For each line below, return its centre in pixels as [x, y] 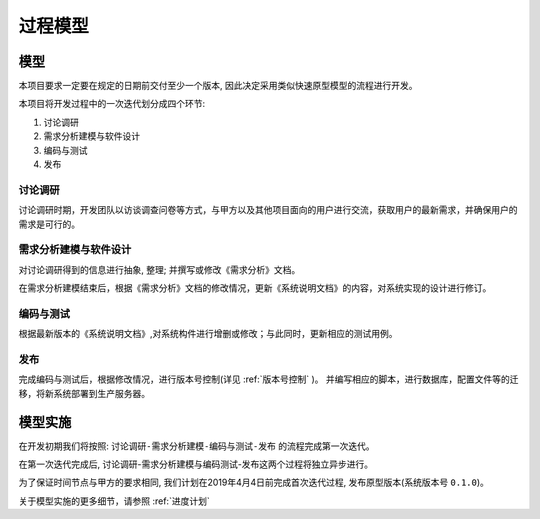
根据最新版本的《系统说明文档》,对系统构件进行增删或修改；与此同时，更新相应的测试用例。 [208, 334]
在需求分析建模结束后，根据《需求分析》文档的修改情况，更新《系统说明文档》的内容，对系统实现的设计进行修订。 [255, 288]
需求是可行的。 [49, 224]
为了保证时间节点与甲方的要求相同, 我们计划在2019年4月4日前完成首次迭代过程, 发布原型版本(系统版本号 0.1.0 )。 [254, 482]
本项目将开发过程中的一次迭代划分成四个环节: [112, 104]
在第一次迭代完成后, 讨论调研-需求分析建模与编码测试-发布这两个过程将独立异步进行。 [196, 464]
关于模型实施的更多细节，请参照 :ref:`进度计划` [114, 501]
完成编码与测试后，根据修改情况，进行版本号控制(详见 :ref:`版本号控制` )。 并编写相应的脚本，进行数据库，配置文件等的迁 [268, 379]
